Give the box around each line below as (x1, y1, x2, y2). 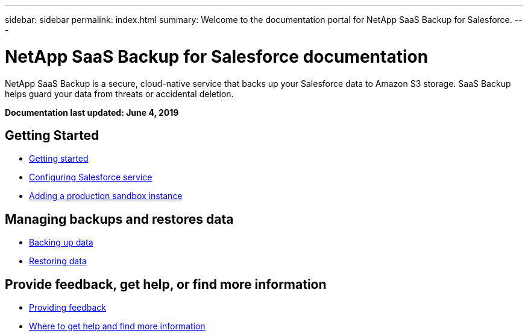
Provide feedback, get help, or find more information (5, 276, 327, 292)
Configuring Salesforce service (29, 172, 152, 183)
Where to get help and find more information (29, 321, 206, 332)
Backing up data (29, 237, 93, 248)
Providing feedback (29, 302, 107, 313)
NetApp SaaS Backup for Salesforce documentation (5, 46, 429, 67)
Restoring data (29, 256, 87, 267)
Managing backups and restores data (5, 211, 234, 227)
